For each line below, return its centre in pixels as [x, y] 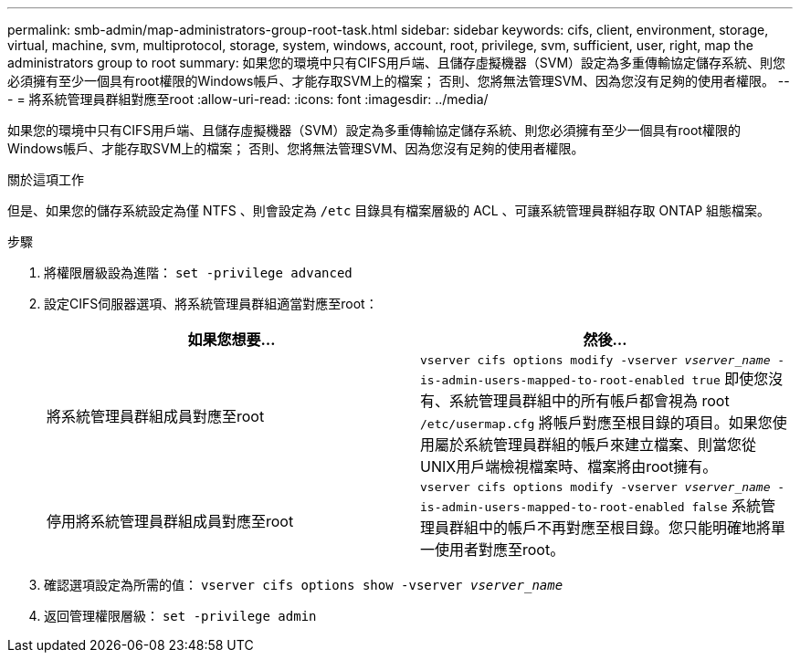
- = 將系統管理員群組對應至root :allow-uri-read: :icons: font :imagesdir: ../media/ [248, 99]
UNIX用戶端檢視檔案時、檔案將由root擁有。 [569, 466]
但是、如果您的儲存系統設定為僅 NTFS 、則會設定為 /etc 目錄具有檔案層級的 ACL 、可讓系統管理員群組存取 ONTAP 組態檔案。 [389, 210]
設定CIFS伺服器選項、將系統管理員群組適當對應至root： [211, 304]
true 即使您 [730, 379]
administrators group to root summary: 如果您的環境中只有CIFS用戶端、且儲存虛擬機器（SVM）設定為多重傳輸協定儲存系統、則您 [397, 63]
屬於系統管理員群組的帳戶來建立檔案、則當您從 [596, 445]
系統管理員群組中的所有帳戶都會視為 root [589, 401]
